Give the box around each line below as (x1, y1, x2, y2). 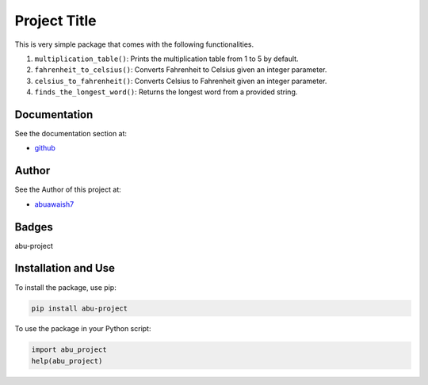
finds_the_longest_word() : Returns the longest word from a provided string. (34, 87, 298, 97)
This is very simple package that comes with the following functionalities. (14, 40, 254, 49)
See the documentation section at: (14, 129, 127, 139)
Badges (14, 220, 53, 234)
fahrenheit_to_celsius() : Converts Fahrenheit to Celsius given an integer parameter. (34, 65, 327, 74)
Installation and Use (14, 261, 115, 275)
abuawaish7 (34, 199, 75, 209)
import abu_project (31, 345, 107, 354)
